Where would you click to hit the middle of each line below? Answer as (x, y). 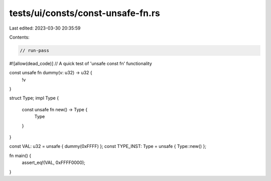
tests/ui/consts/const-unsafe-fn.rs (85, 13)
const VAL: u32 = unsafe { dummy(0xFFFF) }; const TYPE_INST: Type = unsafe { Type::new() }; (108, 146)
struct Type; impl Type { (34, 98)
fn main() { (20, 155)
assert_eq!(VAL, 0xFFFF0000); (53, 162)
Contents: (19, 37)
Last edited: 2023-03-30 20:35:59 (45, 28)
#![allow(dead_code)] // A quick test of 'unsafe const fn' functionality (81, 63)
